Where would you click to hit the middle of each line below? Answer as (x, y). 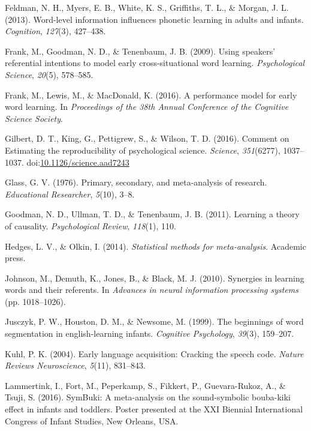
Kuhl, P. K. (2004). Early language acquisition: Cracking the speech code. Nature (154, 353)
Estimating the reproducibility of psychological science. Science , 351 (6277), (143, 150)
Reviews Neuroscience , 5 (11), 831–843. (75, 365)
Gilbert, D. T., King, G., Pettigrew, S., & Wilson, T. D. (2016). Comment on (147, 138)
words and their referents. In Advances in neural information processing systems (152, 290)
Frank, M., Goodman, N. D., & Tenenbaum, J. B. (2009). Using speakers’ (140, 51)
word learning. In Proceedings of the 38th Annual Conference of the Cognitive (147, 107)
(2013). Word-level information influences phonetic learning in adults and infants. (154, 19)
